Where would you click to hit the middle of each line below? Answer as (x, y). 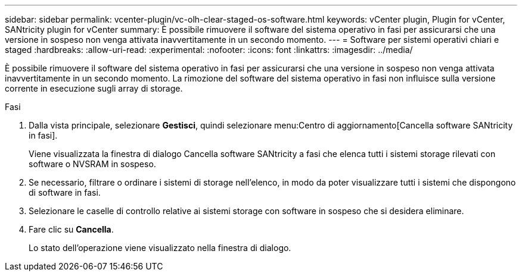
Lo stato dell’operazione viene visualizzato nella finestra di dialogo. (160, 248)
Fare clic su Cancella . (71, 229)
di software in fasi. (65, 192)
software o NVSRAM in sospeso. (92, 164)
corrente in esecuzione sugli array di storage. (94, 88)
